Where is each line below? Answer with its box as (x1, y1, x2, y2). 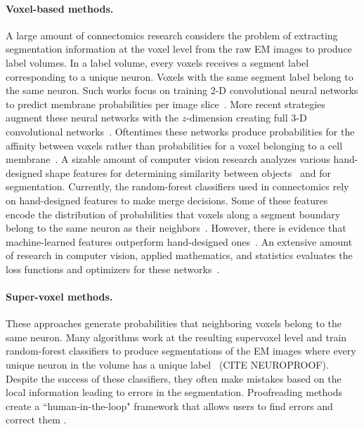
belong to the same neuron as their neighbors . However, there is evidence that (6, 220, 346, 235)
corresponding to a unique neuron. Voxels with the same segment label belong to (6, 69, 353, 84)
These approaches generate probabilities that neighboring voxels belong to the (6, 316, 342, 331)
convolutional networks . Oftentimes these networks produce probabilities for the (6, 124, 355, 138)
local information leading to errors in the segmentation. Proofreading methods (6, 385, 343, 400)
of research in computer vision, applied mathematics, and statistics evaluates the (6, 248, 353, 263)
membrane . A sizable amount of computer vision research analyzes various (6, 152, 330, 166)
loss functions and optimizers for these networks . (6, 261, 220, 276)
